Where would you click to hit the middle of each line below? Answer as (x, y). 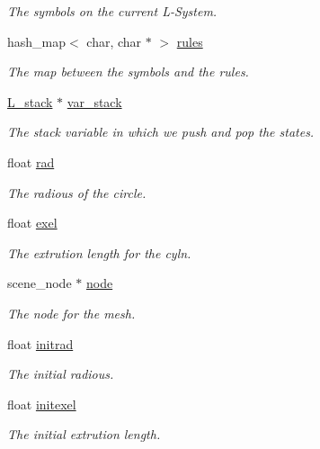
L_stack (30, 101)
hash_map (37, 41)
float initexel (42, 404)
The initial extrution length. (84, 434)
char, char (114, 41)
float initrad (40, 343)
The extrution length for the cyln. (99, 252)
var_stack (94, 101)
